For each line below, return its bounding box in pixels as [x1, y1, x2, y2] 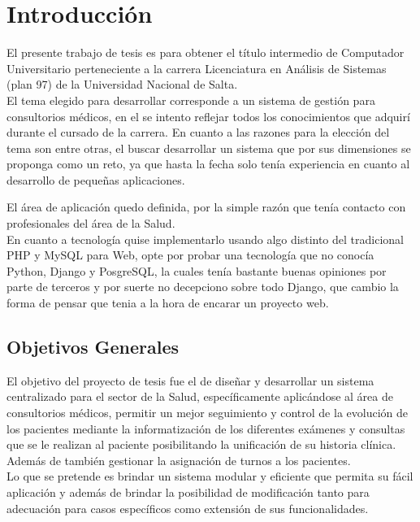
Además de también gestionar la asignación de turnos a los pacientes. [6, 451, 351, 468]
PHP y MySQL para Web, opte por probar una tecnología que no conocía [6, 246, 375, 263]
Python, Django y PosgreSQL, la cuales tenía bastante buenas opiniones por [6, 262, 387, 279]
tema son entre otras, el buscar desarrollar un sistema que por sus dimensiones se [6, 139, 411, 156]
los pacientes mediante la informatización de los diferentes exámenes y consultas [6, 420, 405, 437]
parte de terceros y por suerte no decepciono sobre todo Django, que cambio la [6, 278, 399, 295]
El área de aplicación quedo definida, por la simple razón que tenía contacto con [6, 198, 406, 215]
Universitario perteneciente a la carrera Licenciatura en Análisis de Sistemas [6, 59, 387, 76]
